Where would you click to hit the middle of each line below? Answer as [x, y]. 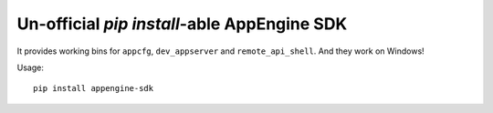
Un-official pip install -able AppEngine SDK [182, 24]
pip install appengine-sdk [94, 88]
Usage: [31, 67]
